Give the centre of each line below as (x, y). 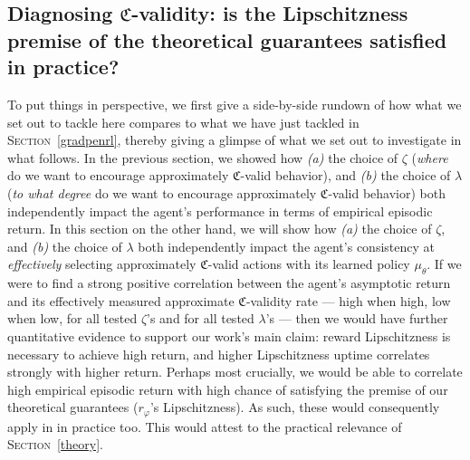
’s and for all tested (201, 318)
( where (430, 157)
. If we (444, 264)
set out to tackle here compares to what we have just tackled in (183, 122)
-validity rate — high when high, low (348, 300)
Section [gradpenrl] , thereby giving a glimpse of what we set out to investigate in (235, 140)
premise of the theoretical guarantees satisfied (227, 39)
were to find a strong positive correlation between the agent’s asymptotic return (229, 283)
